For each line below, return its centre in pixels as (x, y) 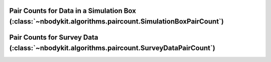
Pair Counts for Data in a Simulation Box (73, 11)
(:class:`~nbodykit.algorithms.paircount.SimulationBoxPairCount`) (117, 22)
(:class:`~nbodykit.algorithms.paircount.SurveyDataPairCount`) (112, 48)
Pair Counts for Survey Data (54, 37)
